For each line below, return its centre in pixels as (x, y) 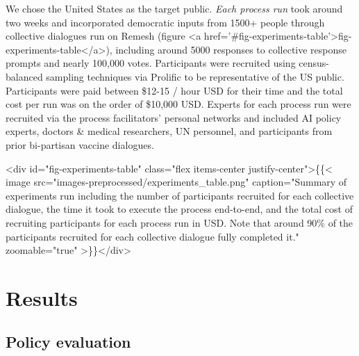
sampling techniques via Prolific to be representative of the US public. (195, 76)
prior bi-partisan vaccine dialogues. (80, 144)
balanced (24, 76)
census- (314, 63)
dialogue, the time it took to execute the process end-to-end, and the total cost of (179, 209)
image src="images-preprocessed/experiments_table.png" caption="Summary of (176, 182)
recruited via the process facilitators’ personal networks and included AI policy (174, 117)
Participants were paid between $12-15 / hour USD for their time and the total (174, 90)
